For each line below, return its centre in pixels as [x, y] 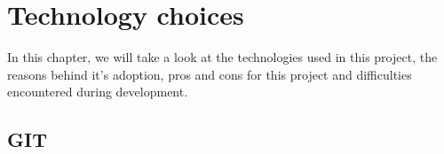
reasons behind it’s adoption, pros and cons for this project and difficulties [210, 74]
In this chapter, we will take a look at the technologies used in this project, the [222, 57]
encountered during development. [98, 92]
